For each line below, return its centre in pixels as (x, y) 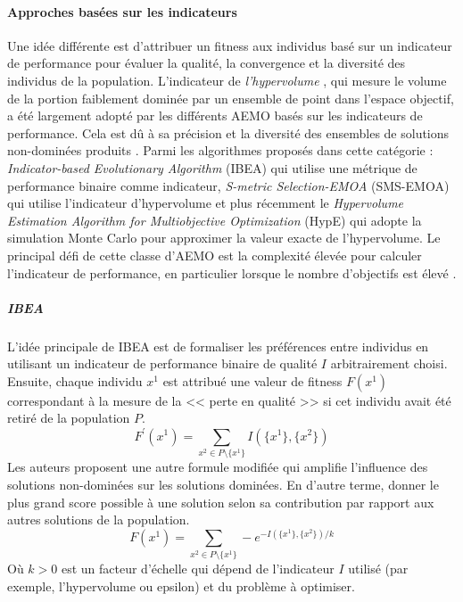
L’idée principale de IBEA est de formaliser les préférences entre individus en (218, 346)
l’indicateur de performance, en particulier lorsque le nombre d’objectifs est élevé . (232, 272)
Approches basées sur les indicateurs (122, 11)
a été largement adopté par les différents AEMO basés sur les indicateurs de (215, 115)
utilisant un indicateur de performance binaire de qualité (162, 363)
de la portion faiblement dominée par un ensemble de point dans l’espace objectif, (231, 98)
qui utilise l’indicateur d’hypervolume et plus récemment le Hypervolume (206, 203)
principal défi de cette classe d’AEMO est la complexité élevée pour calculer (215, 255)
